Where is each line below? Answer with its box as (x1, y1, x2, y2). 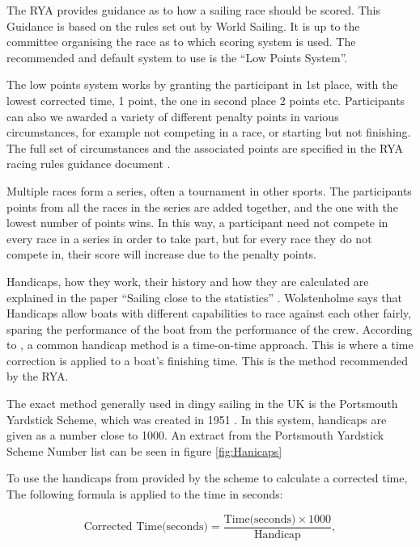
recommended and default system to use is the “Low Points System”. (6, 48, 348, 65)
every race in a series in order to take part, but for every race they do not (6, 229, 372, 246)
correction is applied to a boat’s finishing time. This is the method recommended (6, 351, 408, 368)
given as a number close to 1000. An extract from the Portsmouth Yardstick (6, 427, 384, 444)
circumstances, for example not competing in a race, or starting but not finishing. (6, 124, 411, 141)
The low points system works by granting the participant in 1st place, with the (6, 76, 398, 93)
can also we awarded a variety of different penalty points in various (6, 107, 339, 124)
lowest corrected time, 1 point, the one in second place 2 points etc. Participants (6, 91, 405, 108)
